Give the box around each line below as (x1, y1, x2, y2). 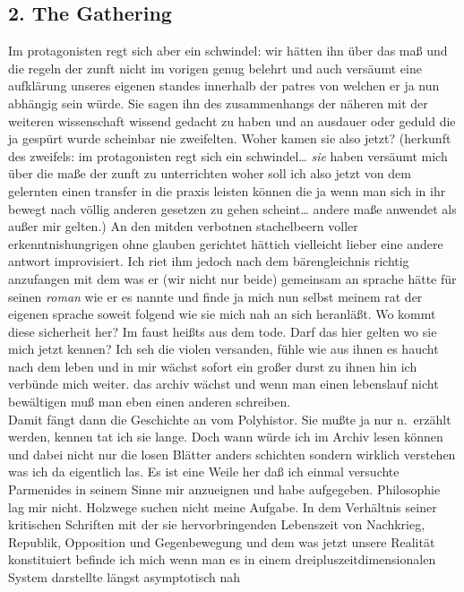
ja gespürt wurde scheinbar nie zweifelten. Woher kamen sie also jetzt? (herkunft (8, 129, 451, 148)
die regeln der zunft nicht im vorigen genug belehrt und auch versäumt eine (8, 58, 422, 77)
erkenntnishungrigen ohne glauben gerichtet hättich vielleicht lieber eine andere (8, 234, 443, 253)
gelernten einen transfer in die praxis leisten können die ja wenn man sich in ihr (8, 181, 446, 200)
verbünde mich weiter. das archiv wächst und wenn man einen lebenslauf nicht (8, 374, 439, 393)
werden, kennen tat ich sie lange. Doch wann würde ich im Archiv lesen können (8, 427, 443, 446)
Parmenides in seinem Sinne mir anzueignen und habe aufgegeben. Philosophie (8, 480, 441, 499)
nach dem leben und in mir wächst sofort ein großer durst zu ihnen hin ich (8, 356, 417, 375)
